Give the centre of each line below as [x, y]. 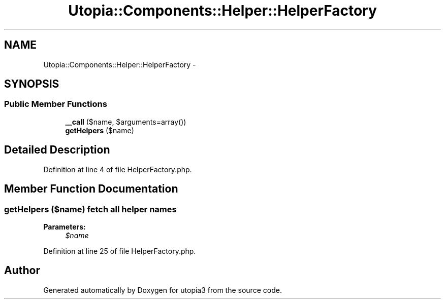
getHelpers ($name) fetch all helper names [90, 209]
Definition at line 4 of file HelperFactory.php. [118, 169]
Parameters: [65, 226]
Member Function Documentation [91, 189]
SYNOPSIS [32, 84]
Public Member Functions [56, 104]
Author [22, 271]
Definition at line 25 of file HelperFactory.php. [120, 251]
